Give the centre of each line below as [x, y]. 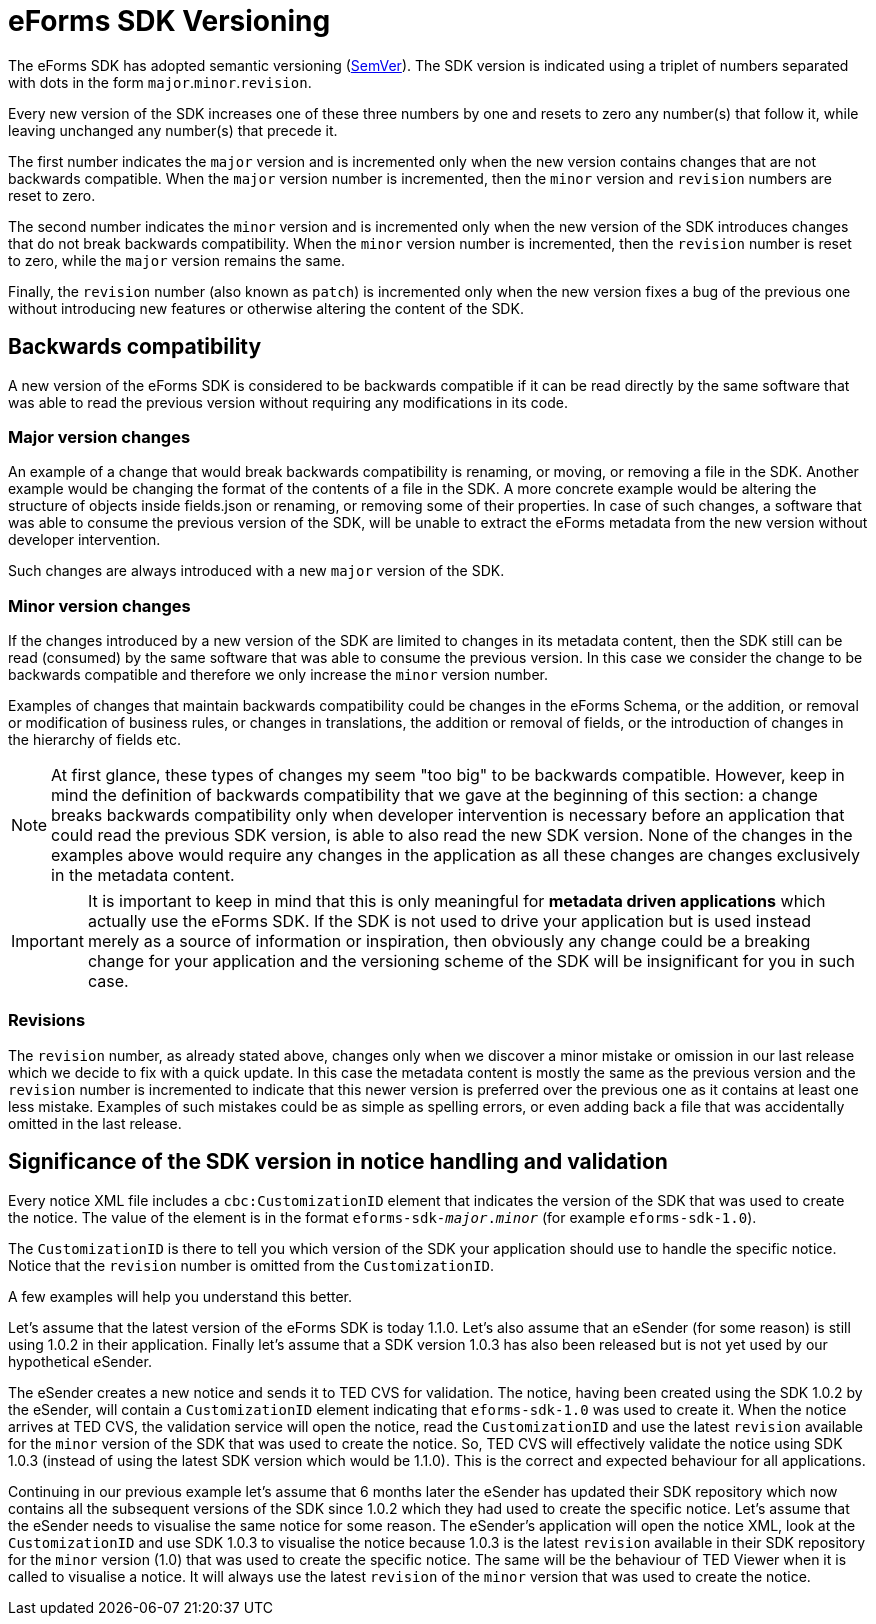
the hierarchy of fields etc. [95, 740]
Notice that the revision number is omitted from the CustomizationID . [251, 1265]
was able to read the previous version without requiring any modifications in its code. [288, 402]
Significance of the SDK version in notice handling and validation [338, 1162]
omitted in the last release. [95, 1123]
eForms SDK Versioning [169, 21]
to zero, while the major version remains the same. [176, 260]
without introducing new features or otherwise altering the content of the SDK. [266, 308]
